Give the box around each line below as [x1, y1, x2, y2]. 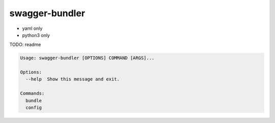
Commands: [20, 91, 45, 96]
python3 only [22, 32, 50, 38]
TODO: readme [9, 42, 41, 48]
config [25, 105, 42, 111]
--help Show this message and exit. [25, 76, 120, 82]
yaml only [22, 25, 43, 31]
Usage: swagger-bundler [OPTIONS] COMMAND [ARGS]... [20, 55, 155, 61]
